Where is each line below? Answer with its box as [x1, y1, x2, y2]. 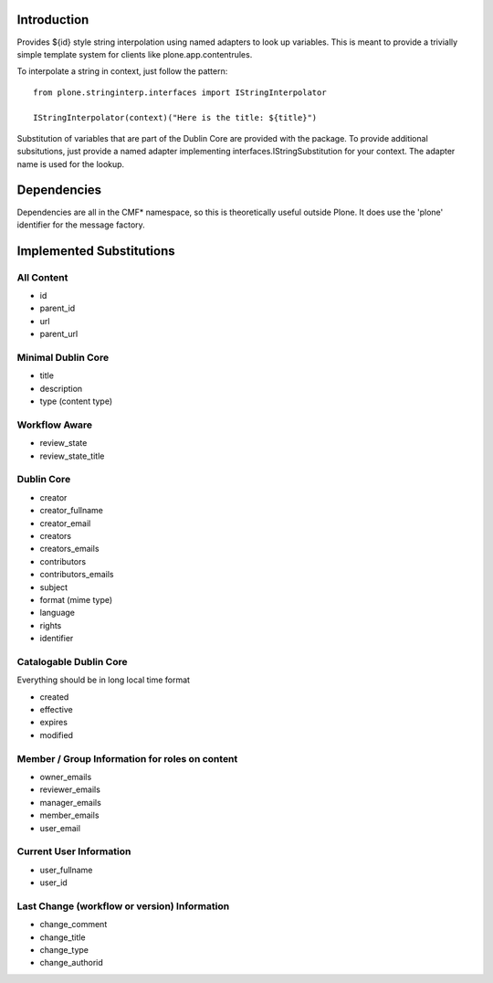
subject [39, 581, 68, 593]
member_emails [39, 809, 100, 821]
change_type [39, 945, 89, 956]
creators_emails [39, 544, 100, 555]
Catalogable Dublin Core [16, 655, 128, 668]
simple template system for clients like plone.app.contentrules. [16, 48, 253, 59]
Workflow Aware [16, 418, 93, 431]
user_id [39, 877, 68, 888]
